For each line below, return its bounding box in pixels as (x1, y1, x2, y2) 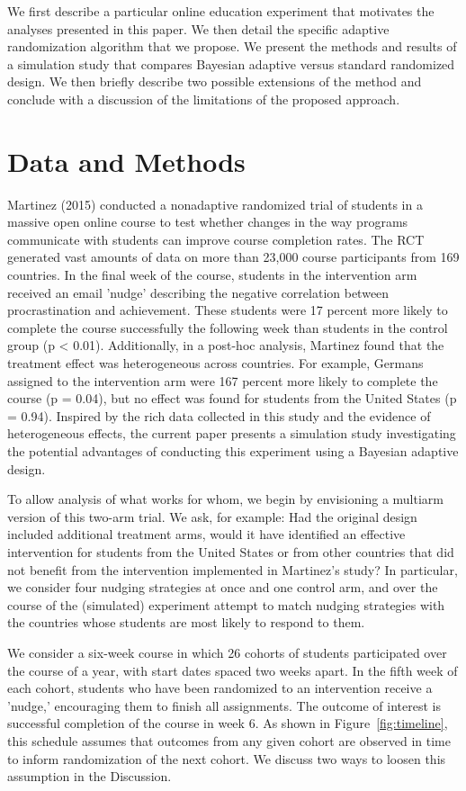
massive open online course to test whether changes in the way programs (7, 212, 408, 231)
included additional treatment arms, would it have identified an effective (7, 525, 406, 544)
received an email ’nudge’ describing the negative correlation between (7, 283, 390, 301)
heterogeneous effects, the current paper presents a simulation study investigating (7, 424, 456, 443)
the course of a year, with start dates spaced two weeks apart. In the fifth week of (7, 661, 458, 679)
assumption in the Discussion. (7, 767, 172, 786)
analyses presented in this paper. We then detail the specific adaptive (7, 19, 390, 38)
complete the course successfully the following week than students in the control (7, 318, 448, 337)
